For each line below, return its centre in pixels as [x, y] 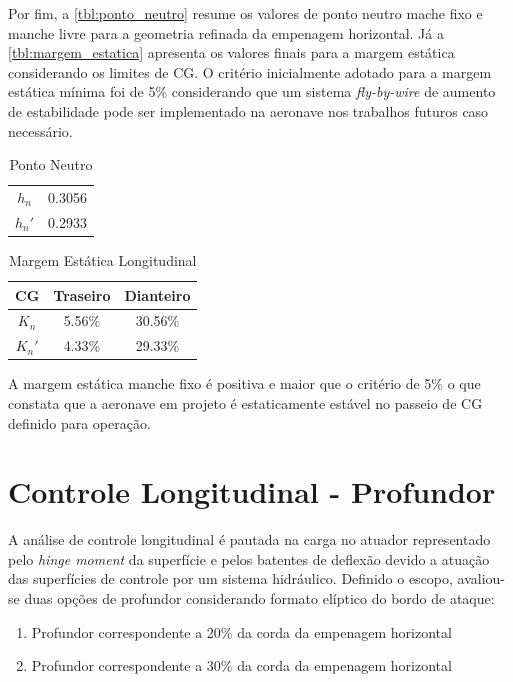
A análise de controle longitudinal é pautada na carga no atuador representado [249, 539]
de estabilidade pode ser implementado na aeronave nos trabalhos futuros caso [248, 110]
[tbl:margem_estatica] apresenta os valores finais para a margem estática [231, 52]
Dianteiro [157, 294]
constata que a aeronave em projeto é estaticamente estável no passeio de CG [245, 402]
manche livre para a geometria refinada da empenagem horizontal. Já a [226, 32]
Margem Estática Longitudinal [102, 259]
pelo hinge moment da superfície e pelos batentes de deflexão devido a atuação [249, 558]
